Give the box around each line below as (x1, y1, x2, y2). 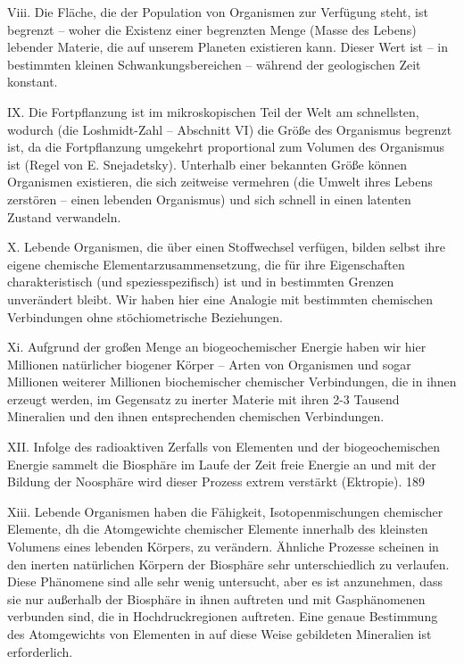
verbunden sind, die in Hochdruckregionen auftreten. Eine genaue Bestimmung (7, 607, 438, 626)
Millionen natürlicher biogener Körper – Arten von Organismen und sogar (7, 354, 411, 373)
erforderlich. (7, 642, 73, 660)
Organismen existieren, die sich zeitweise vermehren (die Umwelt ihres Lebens (7, 172, 433, 191)
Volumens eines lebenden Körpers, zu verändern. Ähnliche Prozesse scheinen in (7, 537, 439, 556)
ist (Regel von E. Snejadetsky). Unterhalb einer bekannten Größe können (7, 154, 408, 173)
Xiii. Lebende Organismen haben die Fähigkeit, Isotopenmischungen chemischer (7, 502, 443, 520)
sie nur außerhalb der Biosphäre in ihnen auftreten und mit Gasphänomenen (7, 589, 426, 608)
